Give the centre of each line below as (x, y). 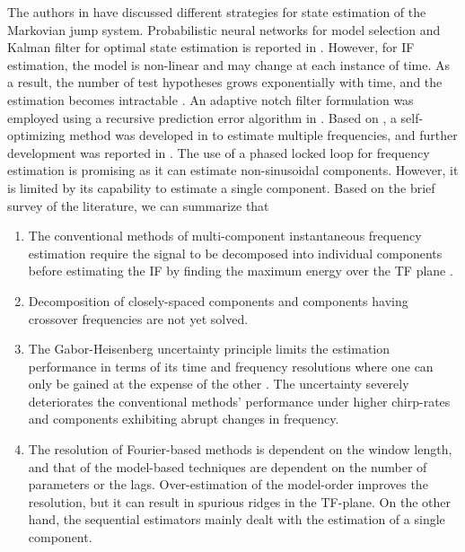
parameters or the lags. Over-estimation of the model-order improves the (228, 484)
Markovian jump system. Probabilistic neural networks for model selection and (224, 29)
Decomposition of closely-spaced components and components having (218, 300)
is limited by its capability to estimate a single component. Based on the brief (221, 187)
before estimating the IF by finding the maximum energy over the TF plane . (241, 271)
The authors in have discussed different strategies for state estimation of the (217, 12)
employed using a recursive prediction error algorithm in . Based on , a (202, 117)
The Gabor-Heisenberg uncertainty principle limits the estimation (209, 349)
